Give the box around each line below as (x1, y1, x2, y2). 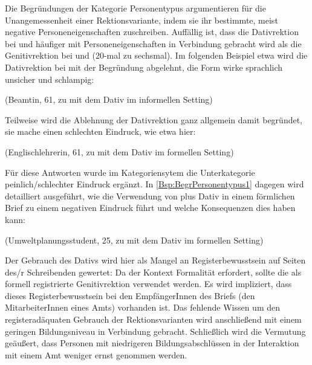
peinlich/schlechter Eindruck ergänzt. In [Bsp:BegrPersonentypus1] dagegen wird (5, 178, 304, 190)
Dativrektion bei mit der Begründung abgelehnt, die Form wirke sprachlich (5, 60, 283, 73)
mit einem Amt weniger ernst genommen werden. (5, 348, 187, 361)
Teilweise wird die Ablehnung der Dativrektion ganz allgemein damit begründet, (5, 113, 303, 126)
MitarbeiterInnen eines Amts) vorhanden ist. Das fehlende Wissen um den (5, 301, 280, 314)
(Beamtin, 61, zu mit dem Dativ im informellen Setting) (5, 93, 213, 106)
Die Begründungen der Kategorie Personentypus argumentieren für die (5, 2, 266, 14)
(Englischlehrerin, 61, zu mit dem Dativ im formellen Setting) (5, 145, 234, 158)
